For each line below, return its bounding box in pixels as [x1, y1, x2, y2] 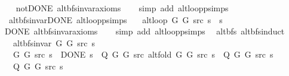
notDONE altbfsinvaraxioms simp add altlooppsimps [16, 2, 229, 14]
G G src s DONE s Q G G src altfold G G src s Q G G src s [13, 48, 273, 61]
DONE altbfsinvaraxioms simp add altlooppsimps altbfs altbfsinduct [4, 25, 285, 37]
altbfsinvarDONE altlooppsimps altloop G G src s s [8, 13, 223, 26]
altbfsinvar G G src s [13, 36, 96, 49]
